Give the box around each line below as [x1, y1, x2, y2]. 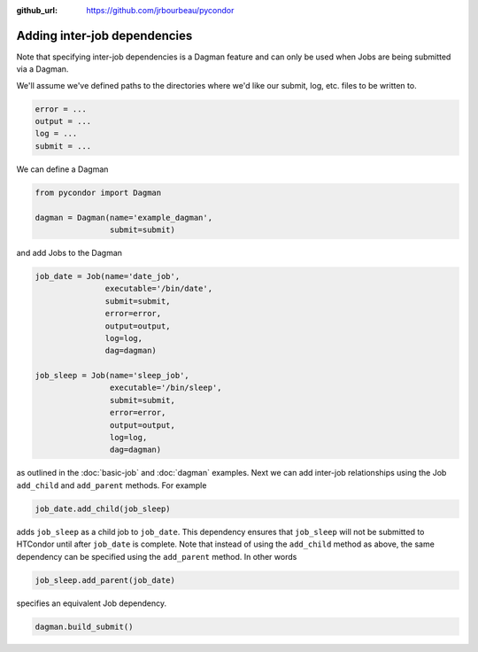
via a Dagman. [16, 64, 69, 74]
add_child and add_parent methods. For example [16, 479, 207, 491]
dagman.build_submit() [35, 621, 134, 632]
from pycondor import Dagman [35, 187, 162, 198]
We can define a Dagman [16, 164, 109, 175]
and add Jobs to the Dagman [16, 247, 123, 258]
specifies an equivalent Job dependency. [16, 598, 167, 609]
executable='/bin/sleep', [109, 383, 222, 393]
